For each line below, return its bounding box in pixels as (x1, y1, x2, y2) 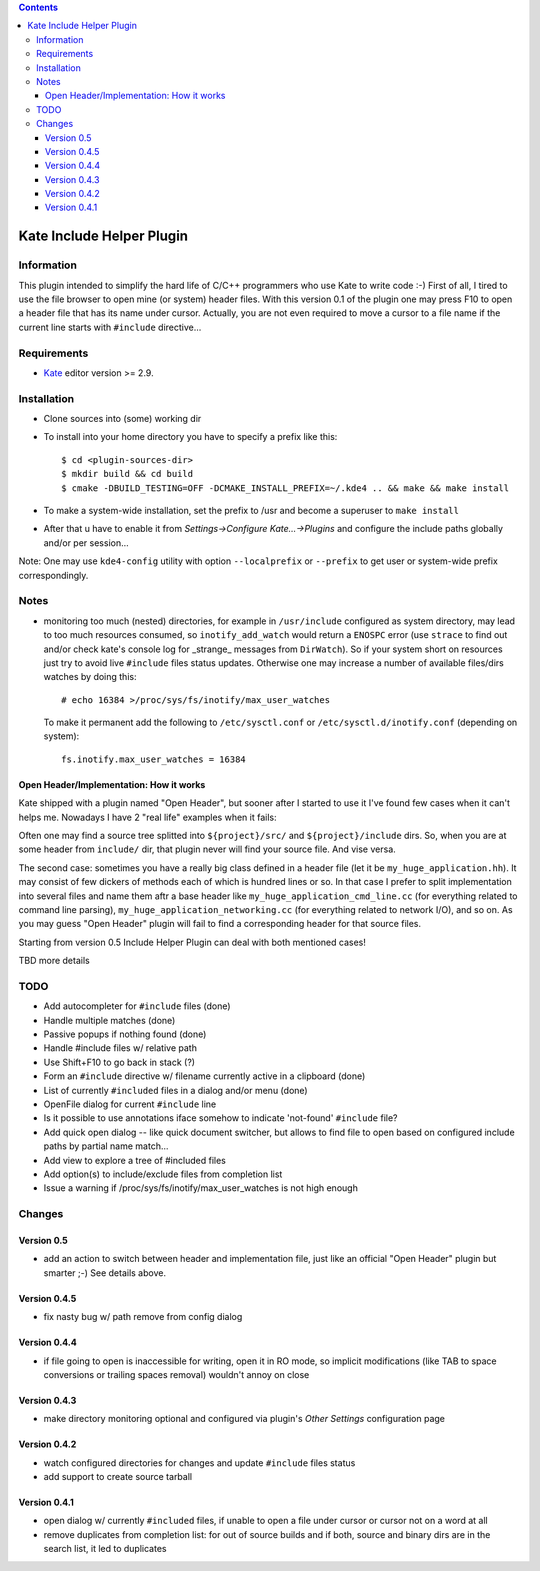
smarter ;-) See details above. (43, 1266, 167, 1279)
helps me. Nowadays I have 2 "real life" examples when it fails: (18, 811, 277, 823)
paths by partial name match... (43, 1140, 169, 1152)
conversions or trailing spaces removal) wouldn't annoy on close (43, 1368, 310, 1380)
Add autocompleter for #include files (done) (43, 1000, 231, 1012)
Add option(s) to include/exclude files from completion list (43, 1168, 283, 1180)
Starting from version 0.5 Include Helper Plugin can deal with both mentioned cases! (18, 936, 367, 948)
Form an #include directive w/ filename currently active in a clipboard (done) (43, 1070, 366, 1082)
